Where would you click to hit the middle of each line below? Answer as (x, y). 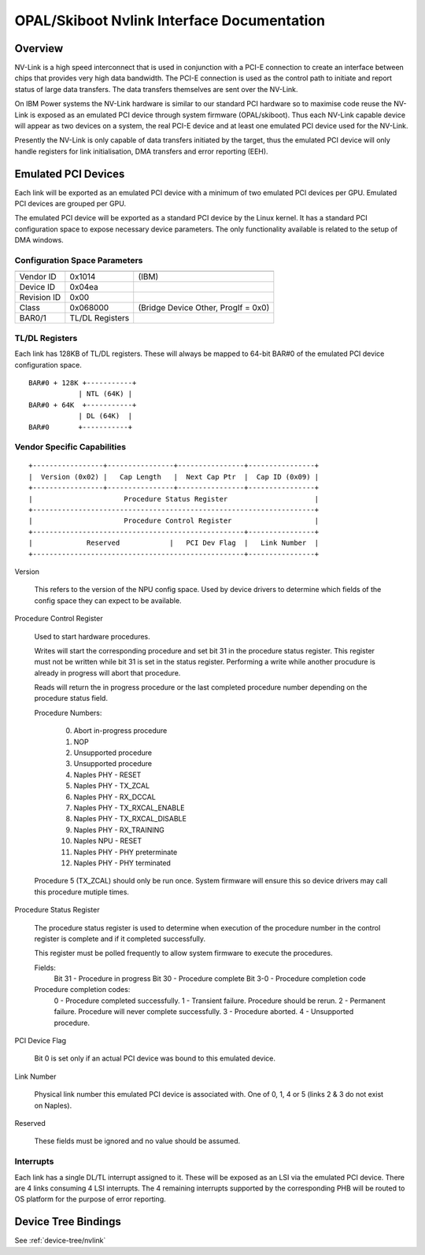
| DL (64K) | (105, 416)
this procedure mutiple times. (82, 892)
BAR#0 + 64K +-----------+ (83, 405)
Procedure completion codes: (82, 990)
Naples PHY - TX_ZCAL (111, 786)
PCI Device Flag (41, 1041)
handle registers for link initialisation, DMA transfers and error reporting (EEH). (141, 151)
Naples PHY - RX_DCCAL (115, 797)
